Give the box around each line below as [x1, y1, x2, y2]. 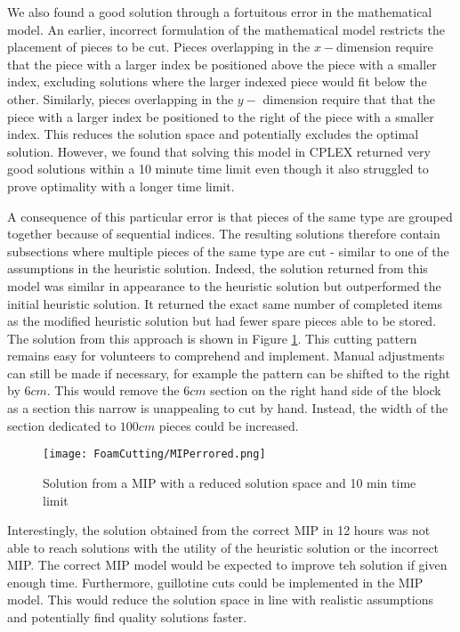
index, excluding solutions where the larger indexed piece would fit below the [7, 72, 427, 91]
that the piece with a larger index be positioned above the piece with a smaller [7, 54, 437, 73]
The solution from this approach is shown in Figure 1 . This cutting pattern [7, 328, 417, 347]
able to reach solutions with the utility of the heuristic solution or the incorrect [7, 538, 440, 556]
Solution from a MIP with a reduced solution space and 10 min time [43, 473, 416, 491]
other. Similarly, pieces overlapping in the [7, 89, 234, 108]
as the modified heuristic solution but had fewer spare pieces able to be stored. [7, 312, 437, 330]
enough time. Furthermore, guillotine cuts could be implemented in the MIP [7, 572, 424, 591]
